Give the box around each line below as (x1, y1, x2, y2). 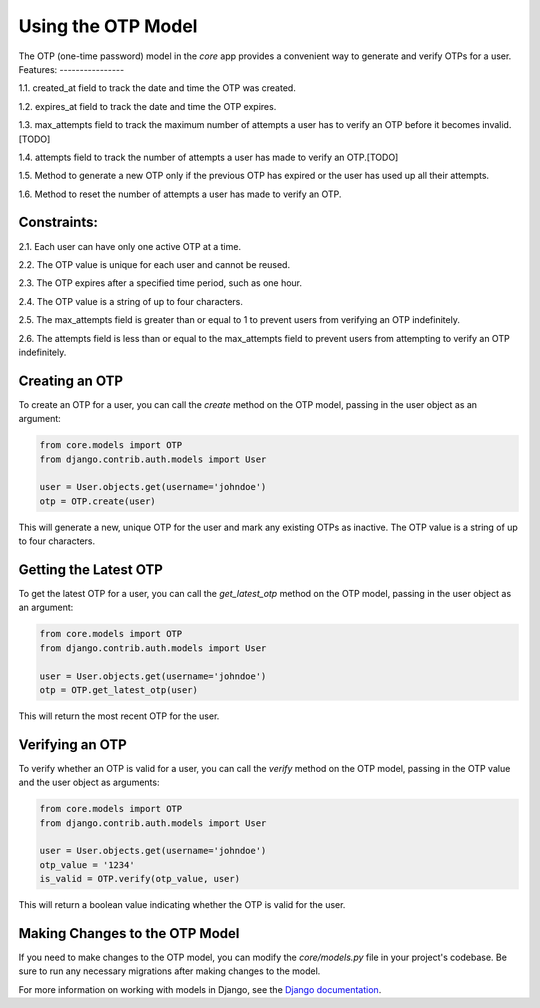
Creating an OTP (18, 372, 124, 389)
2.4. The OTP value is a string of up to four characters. (18, 295, 244, 307)
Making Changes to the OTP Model (18, 925, 240, 942)
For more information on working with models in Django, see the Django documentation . (18, 983, 382, 995)
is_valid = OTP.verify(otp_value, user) (39, 873, 240, 885)
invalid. (481, 119, 512, 131)
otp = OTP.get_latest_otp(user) (39, 684, 199, 695)
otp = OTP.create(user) (39, 495, 157, 507)
